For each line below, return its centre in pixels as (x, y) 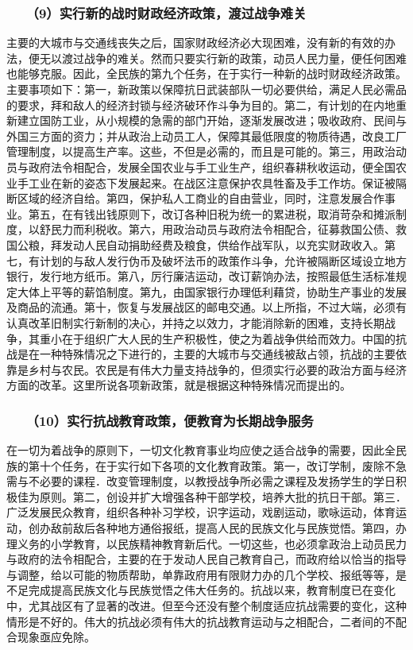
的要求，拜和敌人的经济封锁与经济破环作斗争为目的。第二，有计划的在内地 (201, 104)
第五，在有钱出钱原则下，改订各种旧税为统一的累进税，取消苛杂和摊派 (212, 213)
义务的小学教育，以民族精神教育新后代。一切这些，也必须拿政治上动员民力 (212, 543)
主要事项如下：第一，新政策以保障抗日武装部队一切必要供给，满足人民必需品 (206, 89)
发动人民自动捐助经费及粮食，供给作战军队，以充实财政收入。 (223, 244)
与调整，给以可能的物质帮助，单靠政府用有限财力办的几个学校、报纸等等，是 (206, 574)
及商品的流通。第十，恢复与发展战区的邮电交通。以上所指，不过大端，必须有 (206, 307)
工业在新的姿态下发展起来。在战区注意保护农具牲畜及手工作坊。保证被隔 (217, 182)
